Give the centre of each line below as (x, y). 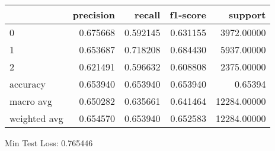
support (247, 15)
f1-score (188, 15)
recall (148, 15)
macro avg (31, 101)
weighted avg (36, 118)
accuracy (28, 84)
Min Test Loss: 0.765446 (49, 143)
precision (94, 15)
